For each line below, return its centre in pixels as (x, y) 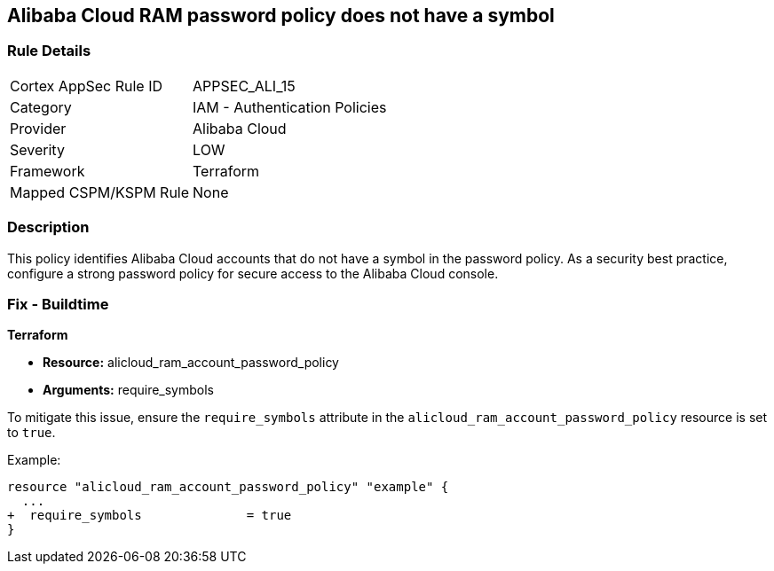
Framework (47, 171)
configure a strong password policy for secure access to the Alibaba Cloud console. (253, 273)
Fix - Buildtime (58, 304)
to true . (32, 433)
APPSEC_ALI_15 (244, 86)
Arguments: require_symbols (128, 390)
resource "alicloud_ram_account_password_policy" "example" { (228, 487)
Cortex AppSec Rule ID (87, 86)
